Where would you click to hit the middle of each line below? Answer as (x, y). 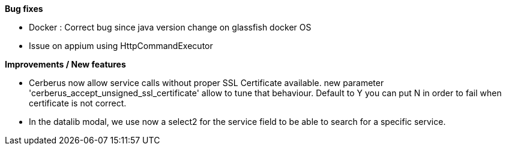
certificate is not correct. (78, 103)
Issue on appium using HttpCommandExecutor (121, 46)
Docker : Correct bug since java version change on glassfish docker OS (170, 27)
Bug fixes (24, 9)
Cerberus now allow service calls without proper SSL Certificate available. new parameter (206, 83)
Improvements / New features (65, 64)
